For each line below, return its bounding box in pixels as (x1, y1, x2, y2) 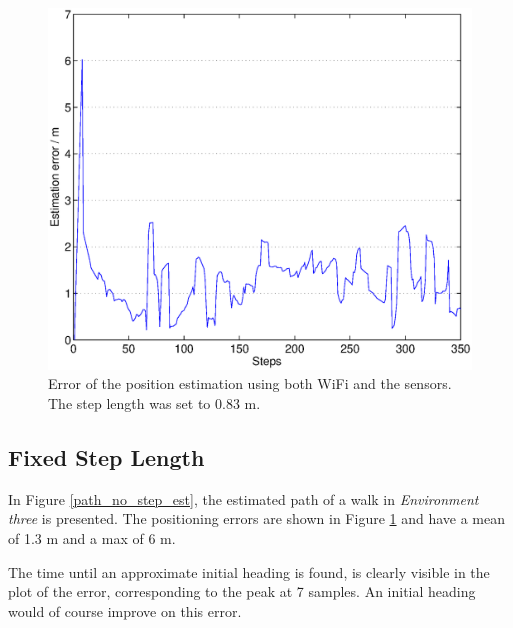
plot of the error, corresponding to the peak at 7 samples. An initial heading (8, 581, 476, 602)
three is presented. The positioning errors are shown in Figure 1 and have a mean (8, 508, 506, 529)
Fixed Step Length (8, 442, 205, 473)
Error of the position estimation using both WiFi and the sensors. (48, 373, 452, 394)
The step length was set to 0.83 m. (48, 393, 261, 414)
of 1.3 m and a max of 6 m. (8, 528, 176, 549)
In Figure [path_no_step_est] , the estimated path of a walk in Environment (8, 488, 479, 509)
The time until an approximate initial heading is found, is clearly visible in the (8, 561, 490, 582)
